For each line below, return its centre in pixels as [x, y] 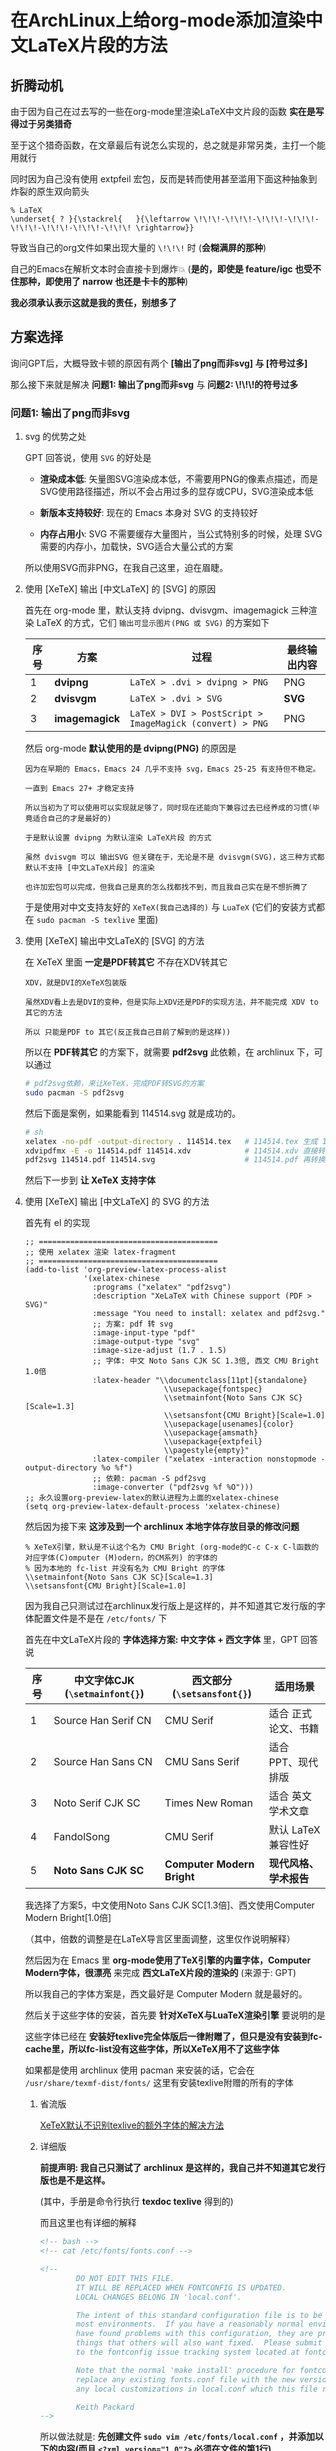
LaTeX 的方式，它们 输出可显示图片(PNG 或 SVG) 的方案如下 [153, 623]
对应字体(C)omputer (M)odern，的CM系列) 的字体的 [121, 1558]
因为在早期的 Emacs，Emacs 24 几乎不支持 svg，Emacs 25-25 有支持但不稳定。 [172, 769]
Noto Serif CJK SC [97, 1803]
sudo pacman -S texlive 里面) [97, 920]
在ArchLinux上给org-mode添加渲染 [158, 20]
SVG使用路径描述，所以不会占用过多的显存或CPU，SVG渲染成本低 [176, 492]
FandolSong [82, 1837]
